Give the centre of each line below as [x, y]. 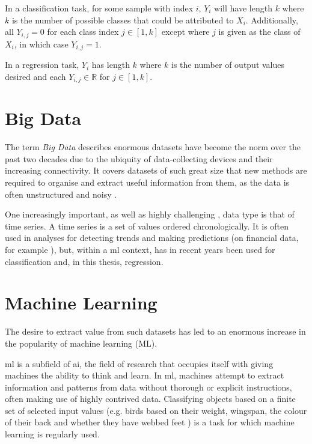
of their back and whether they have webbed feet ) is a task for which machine [150, 422]
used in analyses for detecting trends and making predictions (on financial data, [152, 238]
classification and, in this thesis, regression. [84, 261]
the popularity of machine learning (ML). [81, 343]
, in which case [41, 44]
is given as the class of [259, 32]
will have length [243, 8]
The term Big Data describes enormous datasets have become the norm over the [153, 147]
